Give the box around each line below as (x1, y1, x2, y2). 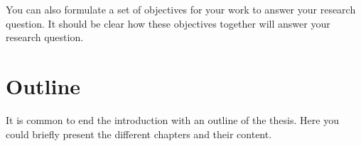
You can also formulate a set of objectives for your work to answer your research (6, 2, 356, 16)
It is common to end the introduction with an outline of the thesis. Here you (6, 112, 339, 127)
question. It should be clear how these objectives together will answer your (6, 16, 330, 30)
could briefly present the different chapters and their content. (6, 126, 272, 141)
